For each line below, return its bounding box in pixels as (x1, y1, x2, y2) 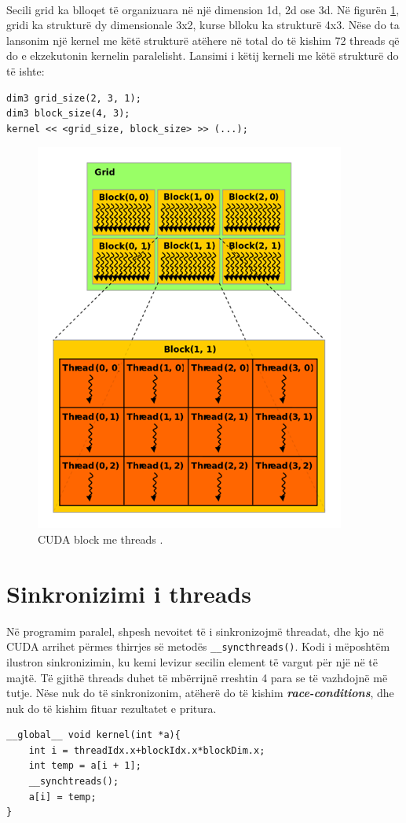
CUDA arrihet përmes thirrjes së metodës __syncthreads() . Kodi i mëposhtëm (6, 638, 390, 655)
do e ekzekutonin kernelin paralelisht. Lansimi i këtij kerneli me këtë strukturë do (6, 47, 399, 64)
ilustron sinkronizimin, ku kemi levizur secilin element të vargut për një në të (6, 653, 378, 670)
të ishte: (6, 62, 45, 79)
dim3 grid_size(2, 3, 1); (6, 92, 141, 104)
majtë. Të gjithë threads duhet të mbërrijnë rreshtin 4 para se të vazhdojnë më (6, 669, 388, 685)
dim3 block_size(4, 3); (6, 108, 130, 120)
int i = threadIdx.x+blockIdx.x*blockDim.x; (28, 744, 265, 756)
